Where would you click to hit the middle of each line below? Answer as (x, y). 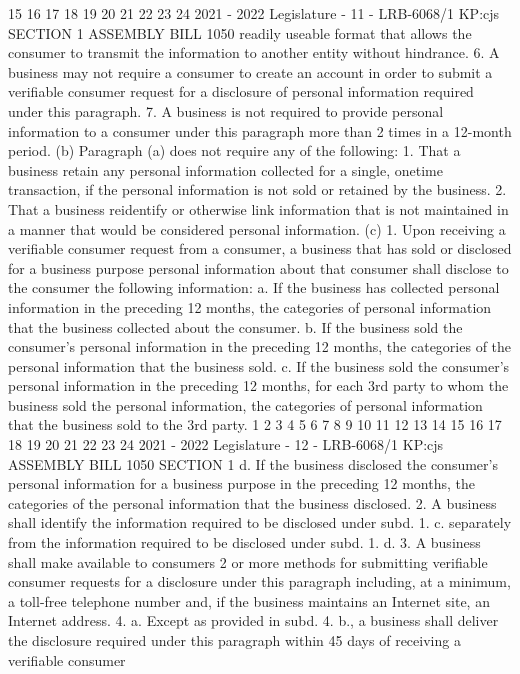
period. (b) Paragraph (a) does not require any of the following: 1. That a (234, 150)
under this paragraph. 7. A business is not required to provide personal (226, 110)
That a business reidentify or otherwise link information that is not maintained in (258, 208)
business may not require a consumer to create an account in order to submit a (250, 71)
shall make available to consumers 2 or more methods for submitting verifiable (248, 561)
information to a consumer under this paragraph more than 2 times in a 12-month (260, 130)
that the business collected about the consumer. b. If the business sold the (235, 326)
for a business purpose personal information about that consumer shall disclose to (258, 267)
